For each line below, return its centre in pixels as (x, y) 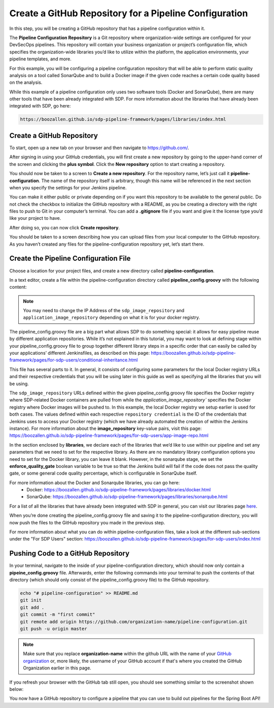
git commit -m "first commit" (58, 615)
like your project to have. (35, 218)
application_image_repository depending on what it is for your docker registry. (112, 318)
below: (16, 689)
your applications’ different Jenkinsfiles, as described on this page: (79, 353)
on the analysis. (26, 82)
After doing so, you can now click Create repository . (65, 227)
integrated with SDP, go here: (40, 106)
